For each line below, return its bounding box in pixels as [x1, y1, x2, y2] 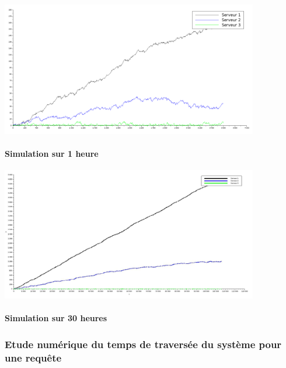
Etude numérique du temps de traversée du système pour [5, 336, 282, 351]
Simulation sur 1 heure [5, 147, 99, 159]
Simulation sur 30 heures [5, 312, 107, 324]
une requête [5, 350, 62, 364]
